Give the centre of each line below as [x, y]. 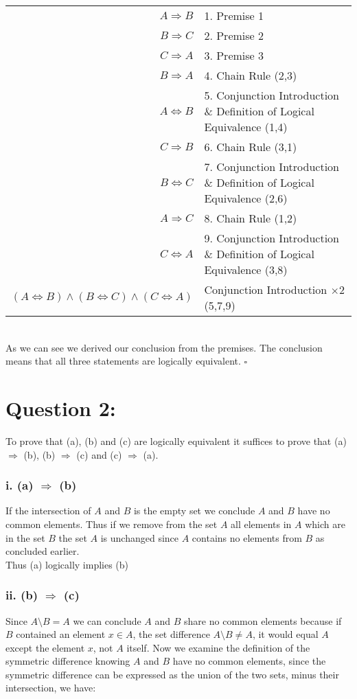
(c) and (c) [99, 454]
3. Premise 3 [234, 55]
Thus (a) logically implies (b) [67, 564]
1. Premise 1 [234, 15]
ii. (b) [22, 595]
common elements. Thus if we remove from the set [112, 524]
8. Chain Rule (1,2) [251, 218]
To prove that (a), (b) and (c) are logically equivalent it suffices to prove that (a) [176, 440]
